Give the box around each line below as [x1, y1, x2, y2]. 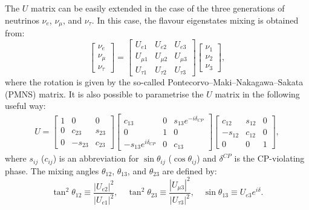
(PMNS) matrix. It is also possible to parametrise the [5, 87, 204, 100]
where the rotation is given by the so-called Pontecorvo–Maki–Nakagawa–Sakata [5, 76, 304, 88]
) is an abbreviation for [53, 152, 139, 165]
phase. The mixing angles [5, 164, 99, 177]
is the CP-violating [234, 152, 305, 165]
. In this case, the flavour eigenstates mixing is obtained [91, 13, 299, 26]
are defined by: [162, 164, 217, 177]
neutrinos [5, 13, 39, 26]
